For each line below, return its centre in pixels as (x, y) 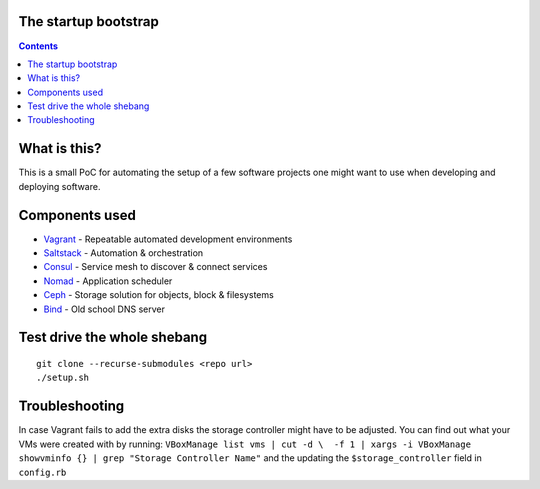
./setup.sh (63, 378)
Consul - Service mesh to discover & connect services (155, 267)
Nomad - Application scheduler (108, 281)
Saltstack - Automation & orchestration (123, 253)
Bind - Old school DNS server (104, 309)
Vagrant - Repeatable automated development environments (168, 239)
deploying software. (59, 186)
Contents (38, 46)
